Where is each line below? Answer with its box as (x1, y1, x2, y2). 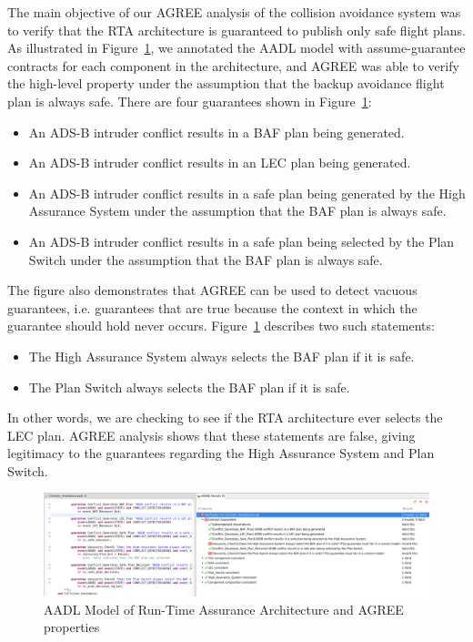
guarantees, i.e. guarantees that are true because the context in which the (7, 298, 418, 317)
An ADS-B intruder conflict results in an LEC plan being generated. (28, 153, 411, 172)
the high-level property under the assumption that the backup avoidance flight (7, 74, 445, 93)
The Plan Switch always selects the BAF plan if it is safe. (28, 377, 350, 396)
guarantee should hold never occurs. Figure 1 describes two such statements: (7, 316, 435, 335)
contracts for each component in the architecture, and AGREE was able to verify (7, 56, 459, 75)
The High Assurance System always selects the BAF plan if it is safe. (28, 346, 415, 365)
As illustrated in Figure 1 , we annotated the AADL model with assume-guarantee (7, 38, 466, 57)
